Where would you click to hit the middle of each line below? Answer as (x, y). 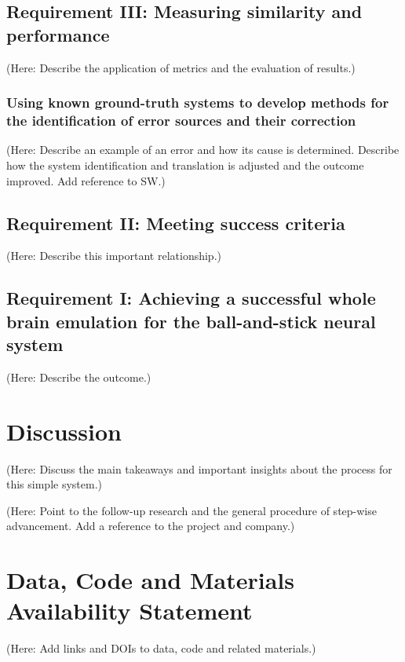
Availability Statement (130, 611)
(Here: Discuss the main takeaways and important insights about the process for (199, 468)
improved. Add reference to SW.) (86, 180)
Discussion (64, 431)
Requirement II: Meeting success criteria (176, 223)
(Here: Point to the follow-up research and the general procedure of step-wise (192, 510)
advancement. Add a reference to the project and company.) (151, 526)
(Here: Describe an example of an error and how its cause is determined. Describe (203, 150)
